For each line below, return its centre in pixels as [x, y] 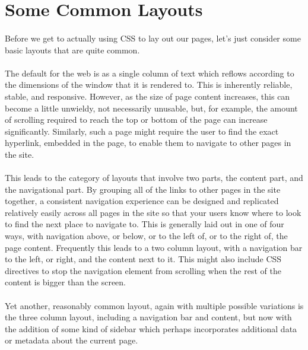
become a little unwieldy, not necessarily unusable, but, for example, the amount [151, 108]
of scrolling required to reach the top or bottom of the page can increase [136, 120]
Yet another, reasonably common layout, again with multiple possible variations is [154, 305]
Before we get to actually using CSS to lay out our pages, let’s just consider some [153, 38]
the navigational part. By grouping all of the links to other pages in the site [143, 189]
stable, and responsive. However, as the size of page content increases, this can [147, 96]
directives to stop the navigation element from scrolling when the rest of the [143, 270]
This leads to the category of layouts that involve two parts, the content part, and [154, 178]
